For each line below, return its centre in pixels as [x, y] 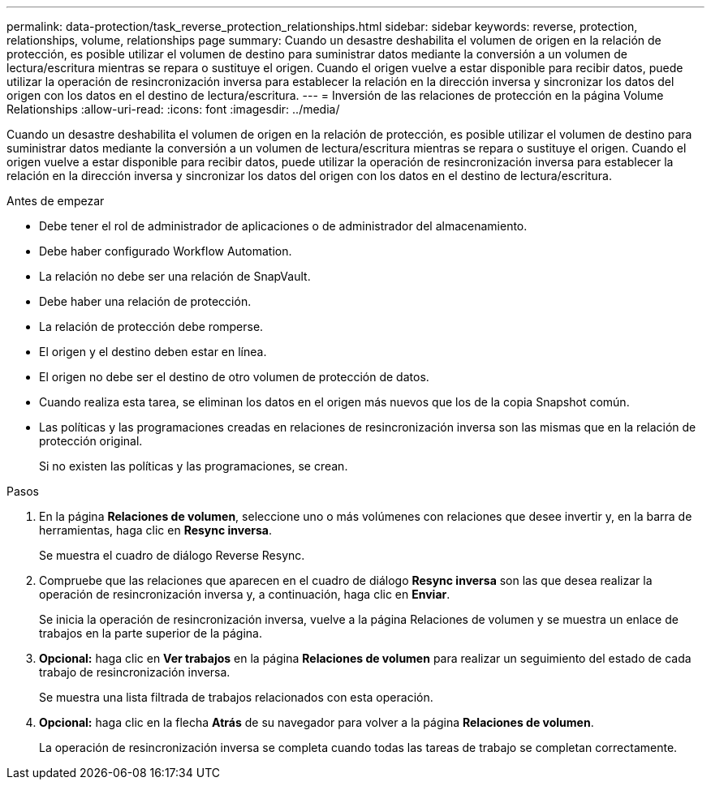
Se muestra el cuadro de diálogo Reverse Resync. [172, 555]
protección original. [91, 441]
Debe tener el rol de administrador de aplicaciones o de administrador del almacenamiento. [283, 226]
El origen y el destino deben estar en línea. [153, 352]
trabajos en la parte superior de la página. [151, 633]
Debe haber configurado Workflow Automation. [166, 251]
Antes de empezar [56, 201]
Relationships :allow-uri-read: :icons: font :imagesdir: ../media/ [173, 109]
